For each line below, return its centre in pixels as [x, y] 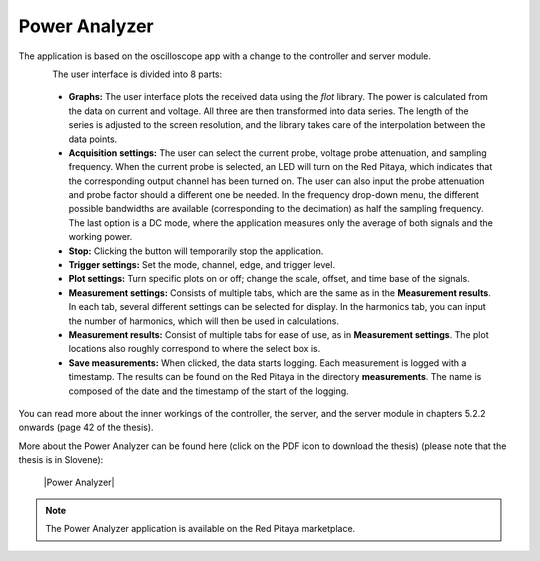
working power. [100, 237]
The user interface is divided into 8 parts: [137, 74]
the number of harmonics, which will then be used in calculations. [204, 321]
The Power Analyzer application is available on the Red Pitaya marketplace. [200, 529]
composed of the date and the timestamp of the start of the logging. [208, 391]
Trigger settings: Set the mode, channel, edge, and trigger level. [201, 265]
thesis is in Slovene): [61, 460]
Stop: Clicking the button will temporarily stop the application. [196, 251]
